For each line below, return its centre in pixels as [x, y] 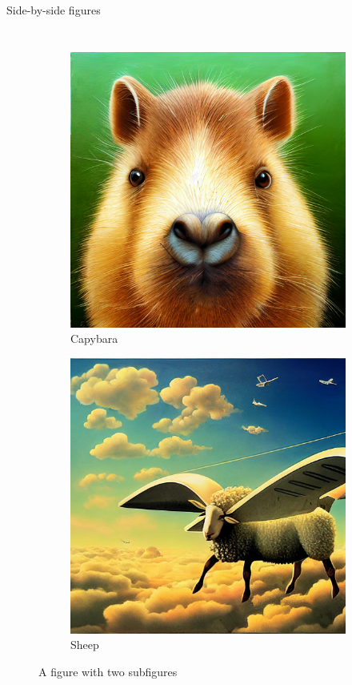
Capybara [94, 338]
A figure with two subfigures [108, 671]
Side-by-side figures [54, 10]
